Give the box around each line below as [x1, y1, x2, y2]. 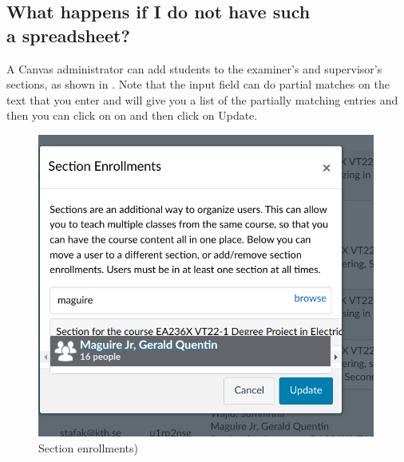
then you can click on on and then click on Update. [6, 107, 258, 124]
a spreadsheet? [6, 22, 130, 47]
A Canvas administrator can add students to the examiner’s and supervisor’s [6, 60, 382, 77]
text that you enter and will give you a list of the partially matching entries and [6, 91, 398, 108]
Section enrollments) [38, 440, 138, 456]
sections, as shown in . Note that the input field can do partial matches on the [6, 76, 390, 93]
